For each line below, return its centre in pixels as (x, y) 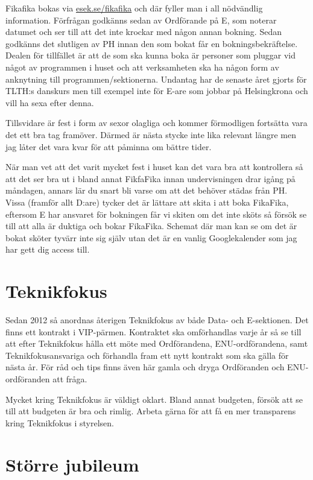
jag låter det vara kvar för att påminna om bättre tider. (109, 146)
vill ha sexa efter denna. (50, 102)
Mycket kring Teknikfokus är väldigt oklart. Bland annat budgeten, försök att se (154, 399)
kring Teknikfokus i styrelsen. (60, 422)
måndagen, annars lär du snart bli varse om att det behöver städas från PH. (147, 190)
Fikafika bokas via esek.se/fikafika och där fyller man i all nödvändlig (134, 8)
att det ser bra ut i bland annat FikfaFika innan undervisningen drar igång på (150, 178)
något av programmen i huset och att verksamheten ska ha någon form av (142, 67)
